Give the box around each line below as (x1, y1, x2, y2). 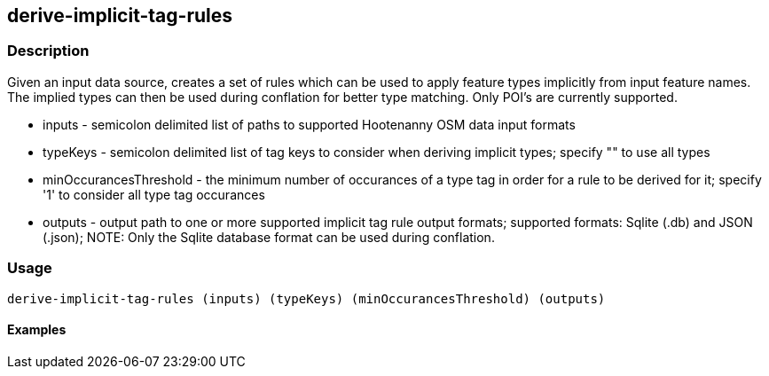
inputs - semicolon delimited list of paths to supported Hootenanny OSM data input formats (43, 116, 576, 132)
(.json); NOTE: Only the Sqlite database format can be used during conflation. (43, 229, 495, 245)
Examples (7, 322, 67, 338)
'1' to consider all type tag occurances (43, 186, 265, 202)
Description (7, 42, 90, 60)
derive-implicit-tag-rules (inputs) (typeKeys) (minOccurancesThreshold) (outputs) (7, 291, 606, 306)
